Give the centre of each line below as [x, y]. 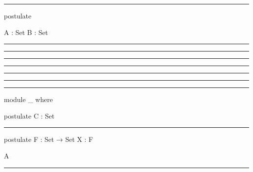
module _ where [28, 99]
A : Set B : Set [26, 32]
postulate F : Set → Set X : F [49, 139]
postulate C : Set [29, 115]
